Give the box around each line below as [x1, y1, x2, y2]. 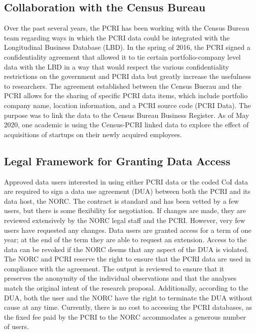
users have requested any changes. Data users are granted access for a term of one [4, 224, 252, 235]
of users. [4, 321, 29, 332]
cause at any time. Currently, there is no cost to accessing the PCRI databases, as [4, 302, 252, 312]
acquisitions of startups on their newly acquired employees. [4, 129, 183, 139]
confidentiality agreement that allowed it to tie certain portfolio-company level [4, 51, 241, 62]
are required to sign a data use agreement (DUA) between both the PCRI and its [4, 186, 251, 196]
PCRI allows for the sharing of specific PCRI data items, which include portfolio [4, 90, 248, 101]
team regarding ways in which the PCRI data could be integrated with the [4, 32, 230, 42]
